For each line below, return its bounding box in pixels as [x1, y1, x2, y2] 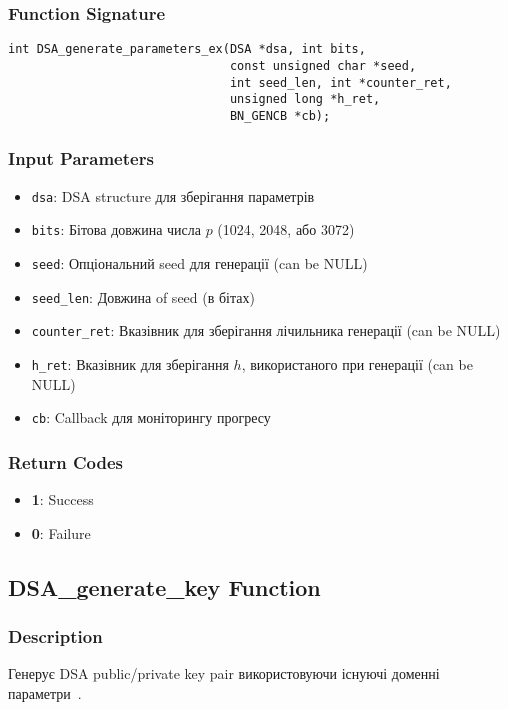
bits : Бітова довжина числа [31, 219, 201, 240]
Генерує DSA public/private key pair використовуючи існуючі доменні [8, 663, 440, 684]
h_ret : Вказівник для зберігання [31, 354, 229, 374]
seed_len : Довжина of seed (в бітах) [31, 286, 255, 307]
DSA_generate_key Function [8, 571, 321, 602]
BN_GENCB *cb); [229, 108, 331, 123]
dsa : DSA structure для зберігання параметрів [31, 185, 315, 206]
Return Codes [8, 449, 124, 474]
